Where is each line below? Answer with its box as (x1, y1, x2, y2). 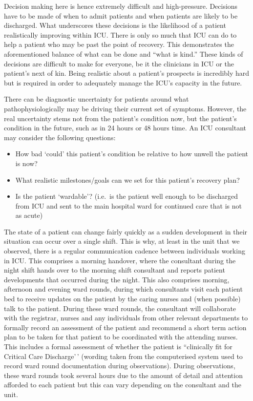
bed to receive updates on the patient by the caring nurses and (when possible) (4, 294, 241, 304)
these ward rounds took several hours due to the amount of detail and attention (4, 370, 243, 380)
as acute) (15, 210, 43, 220)
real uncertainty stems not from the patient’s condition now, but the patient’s (4, 113, 237, 123)
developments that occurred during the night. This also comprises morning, (4, 274, 230, 284)
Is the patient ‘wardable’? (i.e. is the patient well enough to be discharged (15, 191, 238, 201)
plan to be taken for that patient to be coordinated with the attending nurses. (4, 332, 238, 342)
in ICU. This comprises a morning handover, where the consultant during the (4, 255, 236, 265)
